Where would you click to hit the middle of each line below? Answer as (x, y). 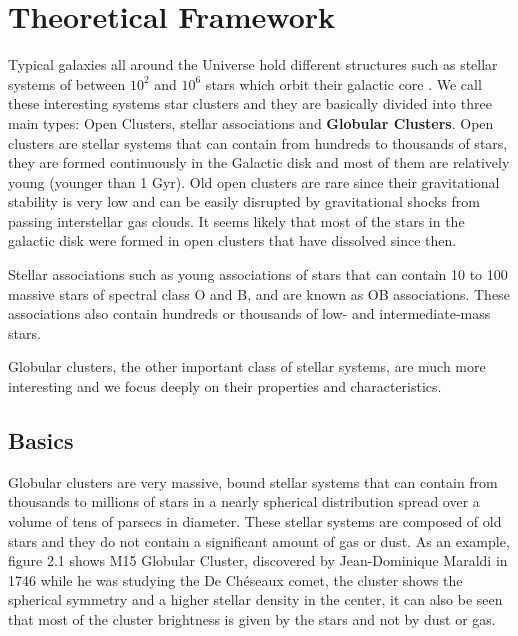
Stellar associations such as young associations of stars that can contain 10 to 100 (258, 274)
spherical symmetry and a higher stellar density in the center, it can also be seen (255, 599)
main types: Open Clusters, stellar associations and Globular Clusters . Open (251, 122)
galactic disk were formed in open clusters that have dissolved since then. (232, 240)
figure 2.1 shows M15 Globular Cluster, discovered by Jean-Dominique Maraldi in (258, 560)
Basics (41, 440)
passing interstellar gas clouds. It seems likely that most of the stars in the (236, 220)
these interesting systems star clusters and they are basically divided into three (250, 103)
